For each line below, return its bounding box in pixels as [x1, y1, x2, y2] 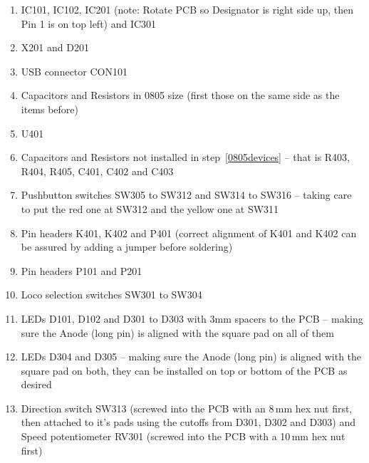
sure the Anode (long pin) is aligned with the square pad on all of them [21, 325, 334, 340]
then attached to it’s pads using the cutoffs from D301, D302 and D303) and [21, 415, 355, 430]
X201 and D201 [21, 40, 89, 55]
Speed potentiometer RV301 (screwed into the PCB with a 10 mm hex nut [21, 429, 345, 444]
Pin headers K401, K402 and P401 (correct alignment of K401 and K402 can [21, 225, 357, 240]
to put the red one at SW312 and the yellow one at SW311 [21, 201, 279, 216]
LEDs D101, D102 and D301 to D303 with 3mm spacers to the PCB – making [21, 311, 363, 326]
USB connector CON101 [21, 63, 128, 78]
